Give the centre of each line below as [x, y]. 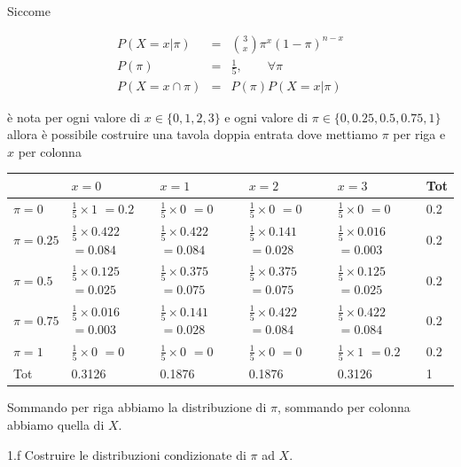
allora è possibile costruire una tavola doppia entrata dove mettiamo [193, 134]
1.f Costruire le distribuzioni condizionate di [127, 454]
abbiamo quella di [56, 424]
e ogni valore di [266, 117]
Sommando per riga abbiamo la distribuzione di [137, 407]
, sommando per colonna [344, 407]
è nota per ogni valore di [74, 117]
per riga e [419, 134]
